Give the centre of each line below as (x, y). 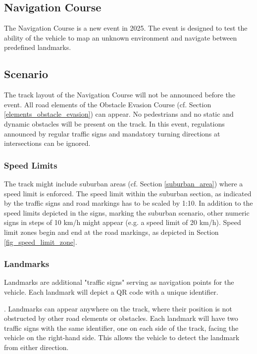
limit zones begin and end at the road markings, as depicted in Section (111, 232)
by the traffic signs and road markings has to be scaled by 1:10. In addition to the (128, 203)
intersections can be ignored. (47, 143)
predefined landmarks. (38, 47)
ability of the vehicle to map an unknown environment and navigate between (121, 37)
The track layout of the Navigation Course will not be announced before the (120, 95)
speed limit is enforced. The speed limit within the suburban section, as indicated (128, 193)
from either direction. (36, 347)
